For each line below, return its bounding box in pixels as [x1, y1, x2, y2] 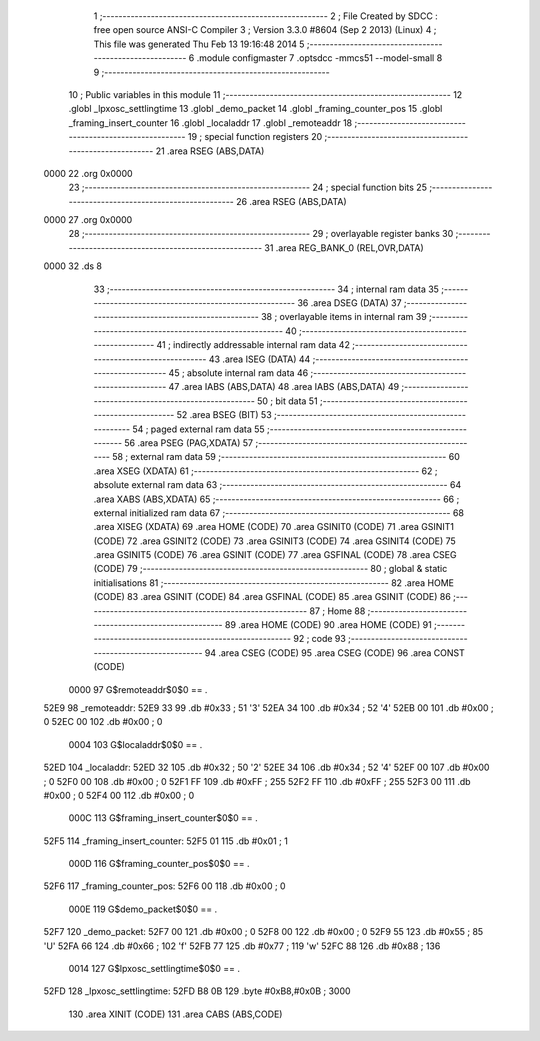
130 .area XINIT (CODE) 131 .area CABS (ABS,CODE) [68, 1008, 283, 1020]
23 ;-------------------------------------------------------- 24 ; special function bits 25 [68, 181, 427, 194]
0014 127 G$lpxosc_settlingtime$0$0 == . [68, 963, 240, 975]
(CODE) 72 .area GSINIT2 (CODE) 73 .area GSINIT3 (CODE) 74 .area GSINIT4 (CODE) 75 [93, 535, 457, 547]
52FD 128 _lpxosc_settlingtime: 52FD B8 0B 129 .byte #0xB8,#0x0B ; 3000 [43, 985, 351, 997]
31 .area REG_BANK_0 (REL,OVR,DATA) [264, 241, 424, 254]
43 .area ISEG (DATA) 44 [208, 353, 311, 365]
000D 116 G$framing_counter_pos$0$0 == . [68, 858, 250, 870]
